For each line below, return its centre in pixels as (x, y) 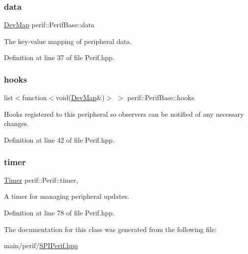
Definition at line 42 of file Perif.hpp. (59, 140)
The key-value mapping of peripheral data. (68, 41)
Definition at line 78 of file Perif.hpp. (59, 212)
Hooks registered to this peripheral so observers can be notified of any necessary (124, 114)
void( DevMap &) (80, 97)
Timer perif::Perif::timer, (41, 180)
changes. (17, 123)
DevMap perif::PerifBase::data (49, 25)
